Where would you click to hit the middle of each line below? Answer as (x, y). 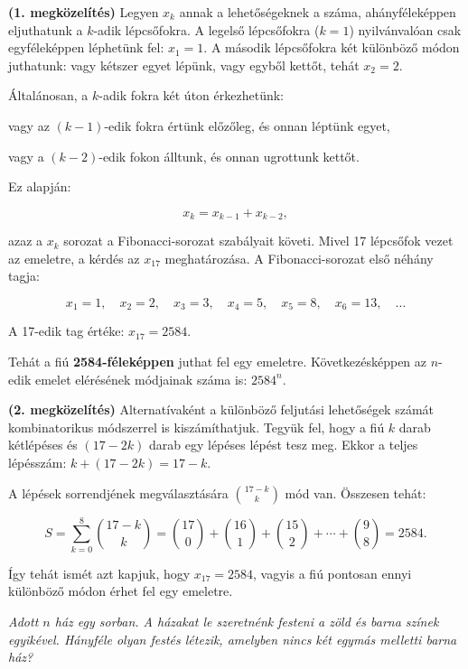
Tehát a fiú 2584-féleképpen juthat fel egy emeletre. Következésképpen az (218, 362)
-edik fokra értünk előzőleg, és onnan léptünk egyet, (247, 125)
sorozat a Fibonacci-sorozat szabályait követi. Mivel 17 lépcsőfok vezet (258, 241)
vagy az (29, 125)
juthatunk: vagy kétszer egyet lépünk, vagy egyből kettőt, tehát (184, 65)
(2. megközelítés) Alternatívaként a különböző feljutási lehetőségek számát (221, 409)
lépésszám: (37, 462)
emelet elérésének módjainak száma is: (141, 379)
